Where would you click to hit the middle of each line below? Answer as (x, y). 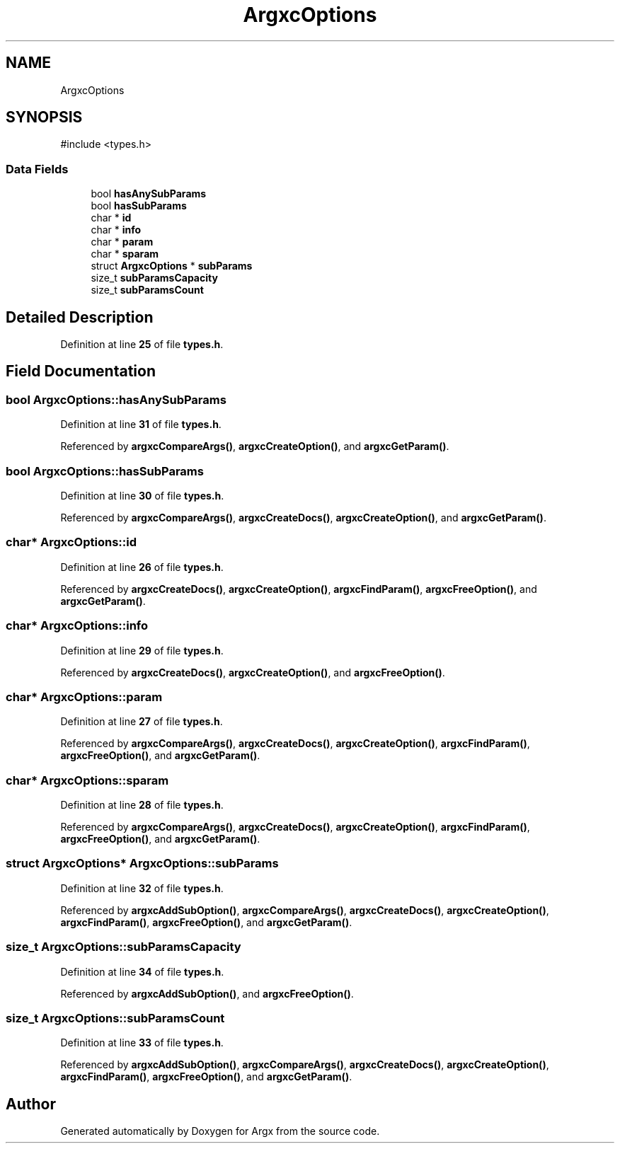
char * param (122, 242)
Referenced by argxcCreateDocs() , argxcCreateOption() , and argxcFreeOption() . (253, 672)
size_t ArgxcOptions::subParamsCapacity (124, 947)
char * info (116, 230)
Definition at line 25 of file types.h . (142, 345)
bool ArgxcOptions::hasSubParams (105, 471)
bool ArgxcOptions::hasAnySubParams (116, 399)
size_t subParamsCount (147, 290)
